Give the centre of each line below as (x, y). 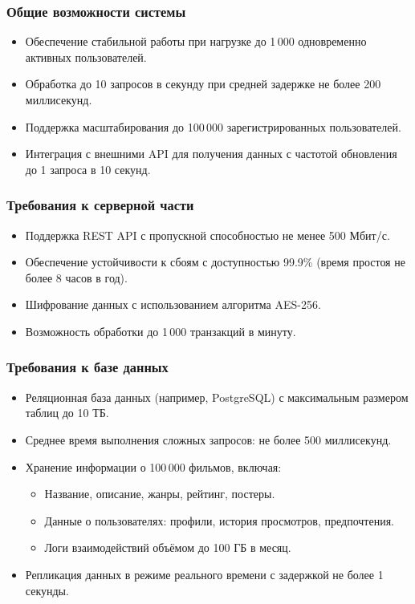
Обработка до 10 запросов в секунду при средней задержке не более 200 (203, 84)
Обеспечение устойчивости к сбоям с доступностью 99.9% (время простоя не (215, 262)
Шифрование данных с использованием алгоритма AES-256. (173, 304)
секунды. (47, 590)
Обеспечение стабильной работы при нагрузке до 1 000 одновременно (196, 41)
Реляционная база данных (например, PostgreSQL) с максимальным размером (217, 397)
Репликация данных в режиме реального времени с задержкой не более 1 (204, 574)
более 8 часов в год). (76, 277)
